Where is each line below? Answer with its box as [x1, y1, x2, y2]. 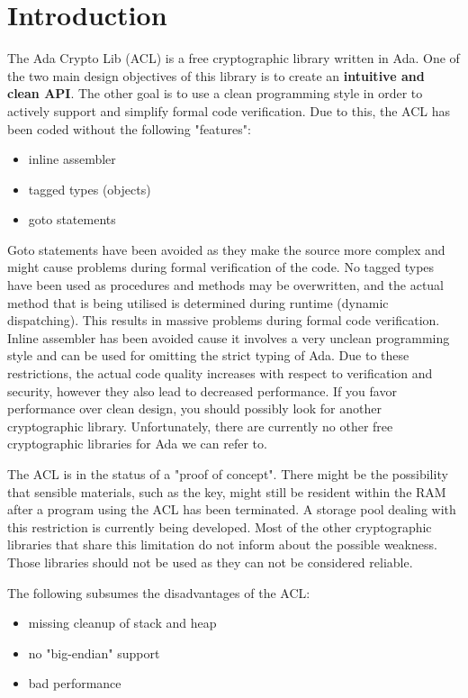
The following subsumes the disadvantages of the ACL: [7, 583, 310, 602]
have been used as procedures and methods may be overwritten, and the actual [7, 276, 445, 295]
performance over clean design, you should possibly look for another [7, 399, 382, 418]
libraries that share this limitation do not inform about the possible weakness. [7, 535, 437, 554]
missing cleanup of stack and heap [28, 613, 217, 632]
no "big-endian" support [28, 643, 160, 662]
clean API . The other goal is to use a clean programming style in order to [7, 84, 423, 103]
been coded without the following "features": [7, 119, 251, 138]
